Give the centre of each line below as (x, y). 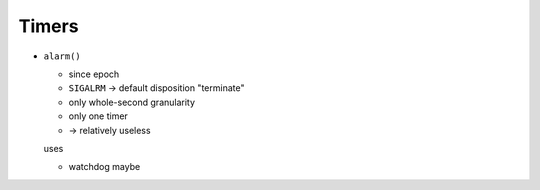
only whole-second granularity (131, 102)
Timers (48, 26)
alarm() (62, 56)
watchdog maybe (104, 167)
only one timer (98, 116)
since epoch (94, 74)
